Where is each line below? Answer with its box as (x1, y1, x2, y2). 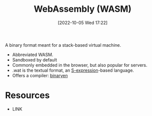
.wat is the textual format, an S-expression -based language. (12, 67, 134, 73)
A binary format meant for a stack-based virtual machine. (5, 42, 122, 48)
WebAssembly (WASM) (33, 3, 132, 15)
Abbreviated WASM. (12, 52, 54, 58)
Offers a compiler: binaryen (12, 72, 68, 78)
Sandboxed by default (12, 57, 58, 62)
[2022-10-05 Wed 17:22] (58, 20, 108, 26)
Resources (5, 90, 50, 101)
